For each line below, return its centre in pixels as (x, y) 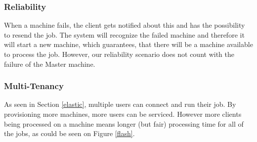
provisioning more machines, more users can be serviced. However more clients (123, 114)
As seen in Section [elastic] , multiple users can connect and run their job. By (120, 104)
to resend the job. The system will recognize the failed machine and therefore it (124, 34)
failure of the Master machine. (50, 64)
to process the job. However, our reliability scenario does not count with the (119, 54)
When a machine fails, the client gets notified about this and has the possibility (125, 25)
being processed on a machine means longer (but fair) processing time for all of (124, 123)
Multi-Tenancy (34, 86)
